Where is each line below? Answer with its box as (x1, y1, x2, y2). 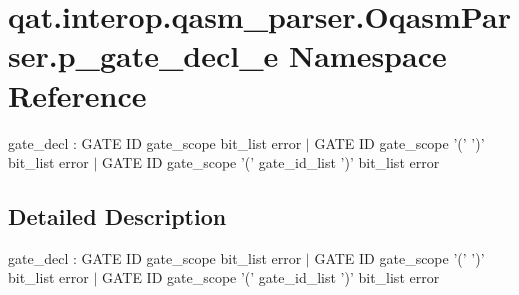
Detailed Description (8, 201, 227, 232)
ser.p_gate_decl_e (8, 35, 279, 76)
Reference (8, 74, 147, 115)
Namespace (288, 35, 447, 76)
